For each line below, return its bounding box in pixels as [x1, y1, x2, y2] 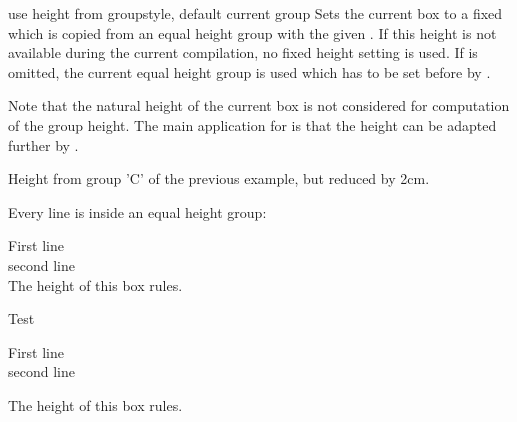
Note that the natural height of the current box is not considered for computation [8, 95, 510, 116]
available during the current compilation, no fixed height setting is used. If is [8, 42, 478, 63]
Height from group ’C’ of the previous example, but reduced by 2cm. [8, 168, 430, 189]
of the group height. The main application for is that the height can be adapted [8, 114, 497, 135]
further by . [8, 134, 79, 155]
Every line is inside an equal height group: [8, 201, 267, 222]
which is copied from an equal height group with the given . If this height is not [8, 22, 497, 43]
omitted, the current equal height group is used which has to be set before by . [8, 61, 491, 82]
